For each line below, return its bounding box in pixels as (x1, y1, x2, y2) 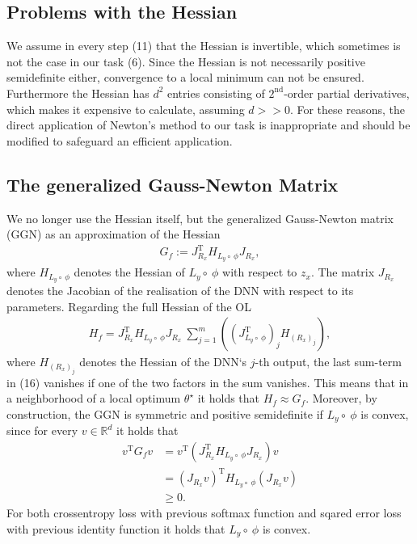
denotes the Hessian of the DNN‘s (79, 353, 247, 370)
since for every (6, 422, 78, 439)
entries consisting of (167, 84, 265, 101)
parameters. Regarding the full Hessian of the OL (6, 297, 251, 314)
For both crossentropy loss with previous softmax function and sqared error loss (6, 504, 402, 521)
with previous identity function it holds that (6, 520, 225, 537)
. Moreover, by (305, 390, 377, 407)
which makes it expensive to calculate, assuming (6, 100, 245, 117)
